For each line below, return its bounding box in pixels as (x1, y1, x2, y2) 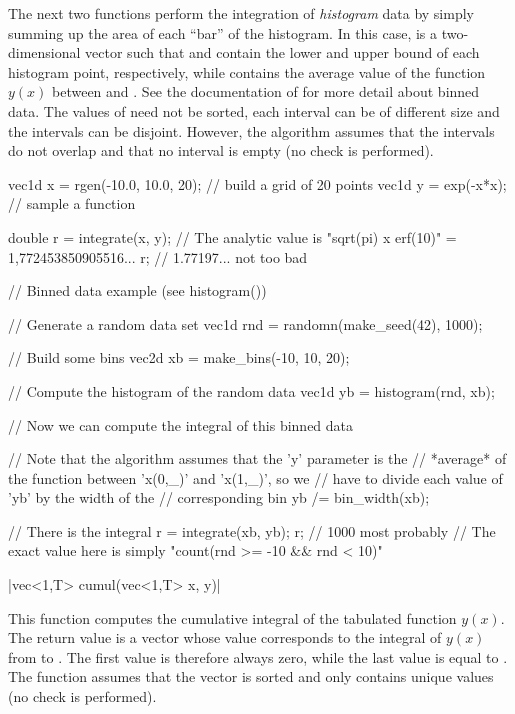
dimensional (8, 42, 81, 63)
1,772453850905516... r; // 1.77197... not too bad (8, 246, 308, 267)
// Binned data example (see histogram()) (8, 280, 267, 301)
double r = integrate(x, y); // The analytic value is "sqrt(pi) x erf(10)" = (8, 226, 457, 247)
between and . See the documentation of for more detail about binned (52, 81, 480, 102)
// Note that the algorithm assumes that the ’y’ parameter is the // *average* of (8, 448, 507, 469)
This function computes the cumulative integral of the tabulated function (8, 607, 457, 628)
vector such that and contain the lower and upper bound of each (85, 42, 480, 63)
